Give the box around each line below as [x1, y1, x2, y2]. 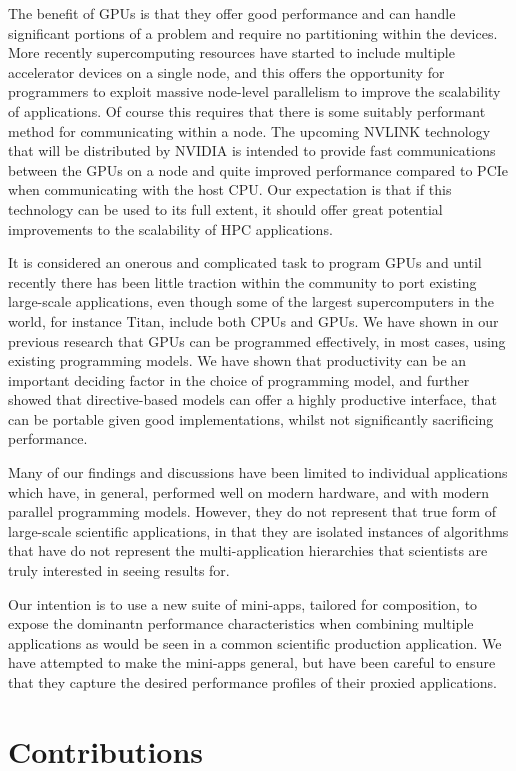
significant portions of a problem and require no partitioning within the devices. [8, 22, 498, 43]
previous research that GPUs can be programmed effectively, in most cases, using [8, 330, 506, 351]
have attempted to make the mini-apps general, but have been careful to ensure [8, 652, 496, 673]
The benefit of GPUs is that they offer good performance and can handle [8, 3, 456, 23]
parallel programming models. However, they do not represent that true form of [8, 501, 497, 522]
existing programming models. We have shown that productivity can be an [8, 350, 467, 371]
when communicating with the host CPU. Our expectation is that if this [8, 179, 452, 200]
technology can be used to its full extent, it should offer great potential [8, 198, 443, 219]
